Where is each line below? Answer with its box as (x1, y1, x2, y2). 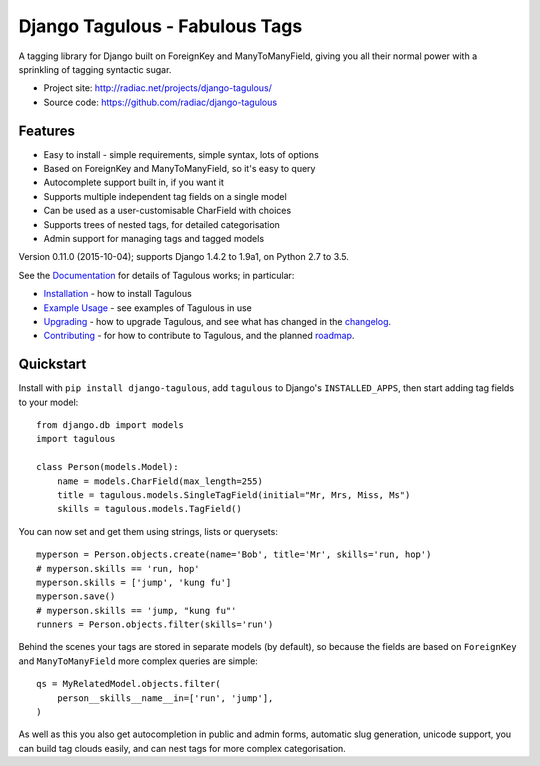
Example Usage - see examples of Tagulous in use (43, 301, 252, 314)
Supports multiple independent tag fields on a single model (43, 190, 287, 202)
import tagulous (36, 433, 116, 445)
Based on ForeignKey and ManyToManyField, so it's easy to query (43, 163, 316, 175)
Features (18, 122, 75, 139)
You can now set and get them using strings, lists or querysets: (18, 525, 279, 537)
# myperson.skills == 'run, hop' (36, 563, 200, 574)
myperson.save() (36, 591, 116, 602)
